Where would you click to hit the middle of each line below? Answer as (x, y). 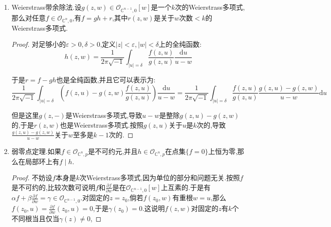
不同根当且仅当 (35, 218)
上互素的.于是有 (186, 187)
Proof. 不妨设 (32, 178)
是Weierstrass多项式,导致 (104, 115)
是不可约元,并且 (113, 151)
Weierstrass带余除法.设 (46, 7)
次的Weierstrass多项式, (210, 7)
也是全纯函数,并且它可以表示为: (106, 80)
